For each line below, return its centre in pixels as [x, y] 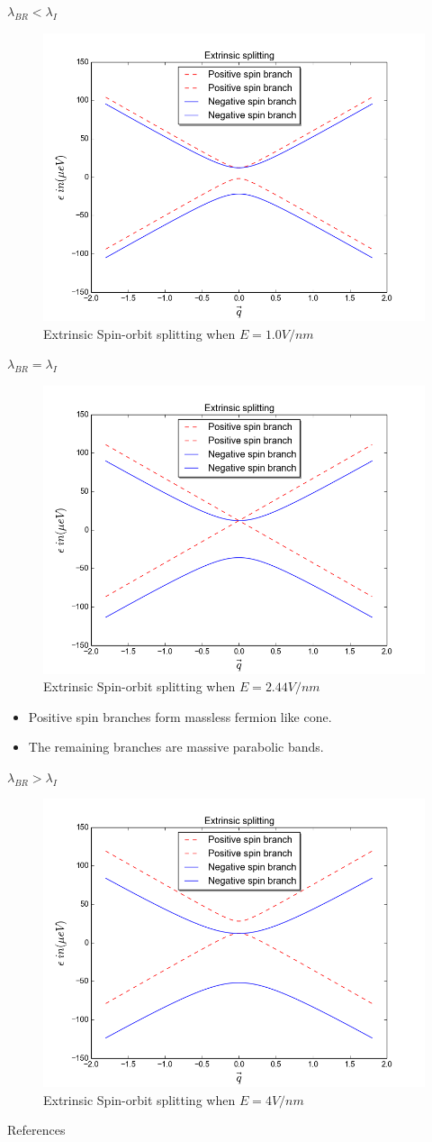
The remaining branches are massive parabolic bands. [176, 747]
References [36, 1130]
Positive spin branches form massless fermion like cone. [180, 716]
